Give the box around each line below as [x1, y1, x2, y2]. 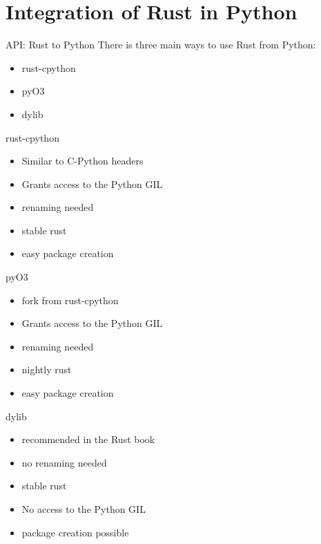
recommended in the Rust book [21, 432, 155, 447]
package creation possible [21, 525, 129, 539]
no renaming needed [21, 455, 107, 469]
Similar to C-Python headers [21, 153, 144, 168]
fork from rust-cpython [21, 292, 119, 307]
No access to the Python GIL [21, 502, 146, 516]
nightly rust [21, 362, 72, 377]
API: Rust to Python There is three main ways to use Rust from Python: [6, 37, 316, 52]
